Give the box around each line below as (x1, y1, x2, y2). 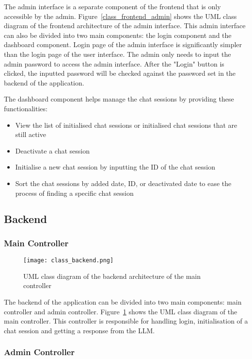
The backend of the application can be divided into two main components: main (4, 296, 242, 307)
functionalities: (4, 103, 47, 113)
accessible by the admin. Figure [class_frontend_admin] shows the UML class (4, 11, 237, 21)
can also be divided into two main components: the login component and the (4, 30, 232, 40)
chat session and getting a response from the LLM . (4, 325, 155, 335)
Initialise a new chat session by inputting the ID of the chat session (15, 162, 215, 172)
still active (15, 129, 46, 139)
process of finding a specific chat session (15, 188, 134, 198)
